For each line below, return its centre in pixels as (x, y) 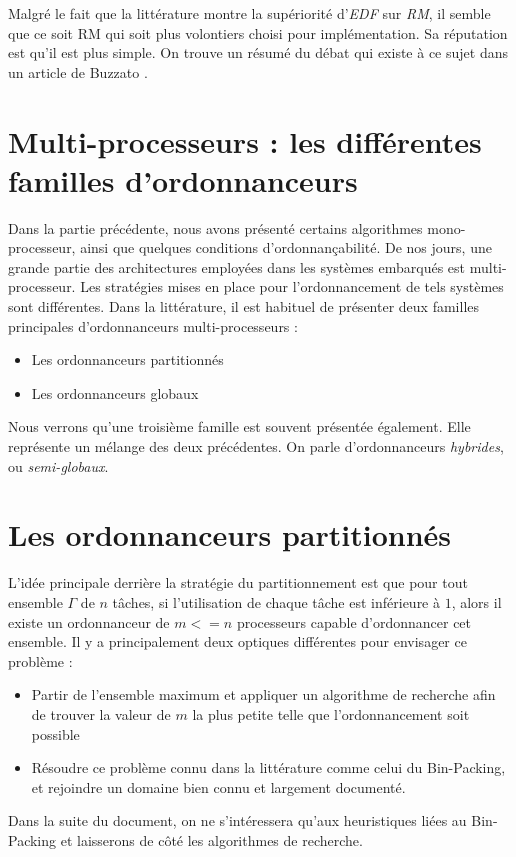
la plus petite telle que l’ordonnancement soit (331, 713)
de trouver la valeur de (101, 713)
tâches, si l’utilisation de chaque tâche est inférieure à (276, 601)
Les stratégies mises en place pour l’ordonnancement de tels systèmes (292, 286)
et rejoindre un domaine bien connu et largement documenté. (218, 786)
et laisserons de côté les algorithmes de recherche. (211, 839)
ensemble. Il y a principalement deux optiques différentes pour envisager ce (237, 641)
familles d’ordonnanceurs (183, 179)
